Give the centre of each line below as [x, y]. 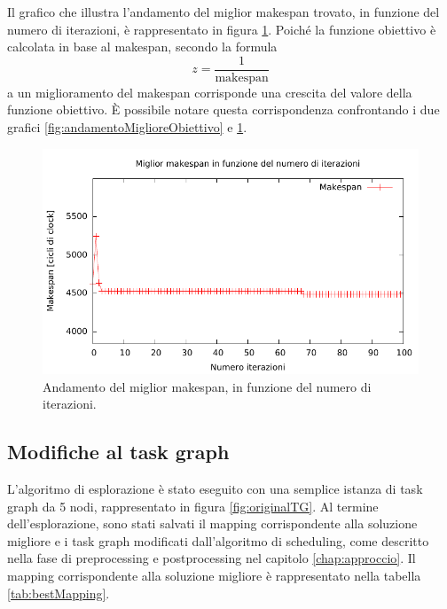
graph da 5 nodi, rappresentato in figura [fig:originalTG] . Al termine [193, 506]
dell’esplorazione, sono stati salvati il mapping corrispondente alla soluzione [212, 523]
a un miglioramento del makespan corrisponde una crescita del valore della [210, 92]
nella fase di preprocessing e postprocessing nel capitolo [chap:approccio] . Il [212, 558]
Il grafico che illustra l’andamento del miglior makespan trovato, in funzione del [223, 12]
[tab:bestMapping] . [59, 593]
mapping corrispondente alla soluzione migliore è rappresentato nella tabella [214, 575]
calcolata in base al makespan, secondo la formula [142, 47]
